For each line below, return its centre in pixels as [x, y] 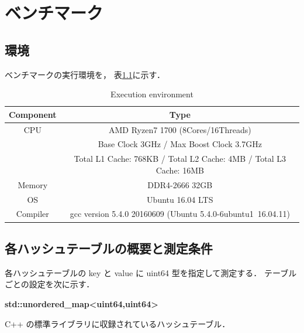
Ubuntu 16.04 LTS [180, 199]
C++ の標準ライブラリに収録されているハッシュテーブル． [118, 323]
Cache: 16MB [180, 170]
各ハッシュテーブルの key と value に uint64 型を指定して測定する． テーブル [151, 272]
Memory [33, 184]
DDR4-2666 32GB [180, 184]
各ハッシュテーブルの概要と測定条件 [109, 248]
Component [33, 114]
